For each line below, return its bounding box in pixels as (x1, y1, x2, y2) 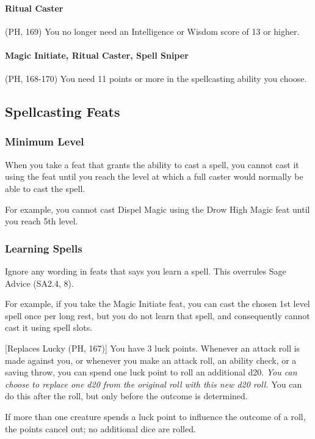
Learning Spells (5, 240, 82, 256)
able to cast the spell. (5, 182, 85, 194)
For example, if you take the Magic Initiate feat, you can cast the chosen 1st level (5, 297, 310, 310)
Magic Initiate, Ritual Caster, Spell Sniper (5, 48, 189, 61)
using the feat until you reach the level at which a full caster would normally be (5, 170, 303, 183)
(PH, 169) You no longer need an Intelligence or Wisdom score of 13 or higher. (5, 24, 300, 37)
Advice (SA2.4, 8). (5, 276, 74, 289)
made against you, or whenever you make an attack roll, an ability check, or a (5, 353, 297, 366)
